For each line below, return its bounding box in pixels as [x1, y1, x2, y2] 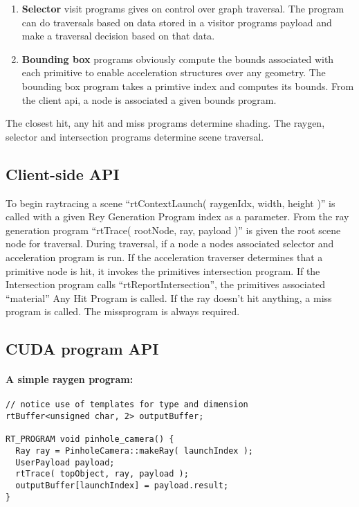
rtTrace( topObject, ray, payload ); [15, 469, 189, 479]
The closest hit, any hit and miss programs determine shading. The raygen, [6, 116, 325, 130]
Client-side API [6, 163, 120, 184]
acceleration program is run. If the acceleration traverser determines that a [6, 249, 323, 264]
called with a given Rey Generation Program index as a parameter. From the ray [6, 209, 349, 224]
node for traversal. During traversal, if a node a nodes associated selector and [6, 236, 334, 251]
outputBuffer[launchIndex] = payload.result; [15, 481, 229, 491]
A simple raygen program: [6, 372, 134, 386]
